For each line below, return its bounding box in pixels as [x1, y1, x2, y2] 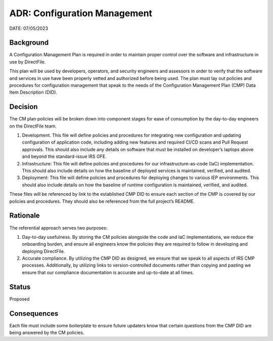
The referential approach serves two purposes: [9, 225, 108, 231]
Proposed [9, 296, 30, 302]
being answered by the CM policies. [9, 329, 84, 336]
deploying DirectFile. [22, 248, 65, 254]
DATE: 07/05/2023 [9, 25, 48, 31]
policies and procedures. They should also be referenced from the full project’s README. [9, 198, 195, 204]
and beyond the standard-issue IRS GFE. [22, 153, 107, 159]
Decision [9, 103, 38, 111]
